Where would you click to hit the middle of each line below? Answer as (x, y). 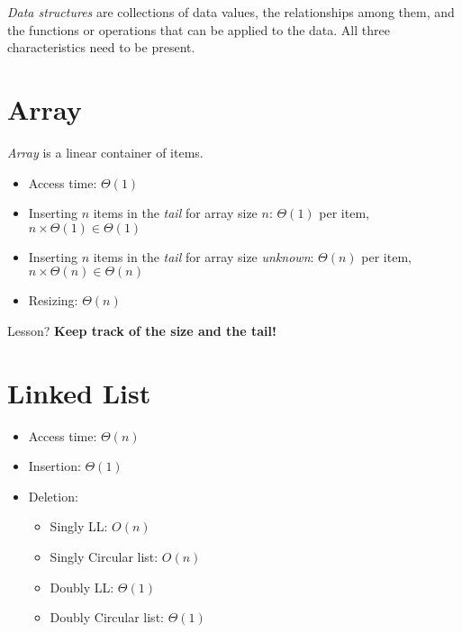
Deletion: (53, 496)
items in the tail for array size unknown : (204, 256)
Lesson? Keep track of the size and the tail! (142, 330)
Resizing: (53, 300)
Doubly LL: (82, 587)
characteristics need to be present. (101, 47)
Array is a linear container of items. (105, 152)
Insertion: (54, 466)
